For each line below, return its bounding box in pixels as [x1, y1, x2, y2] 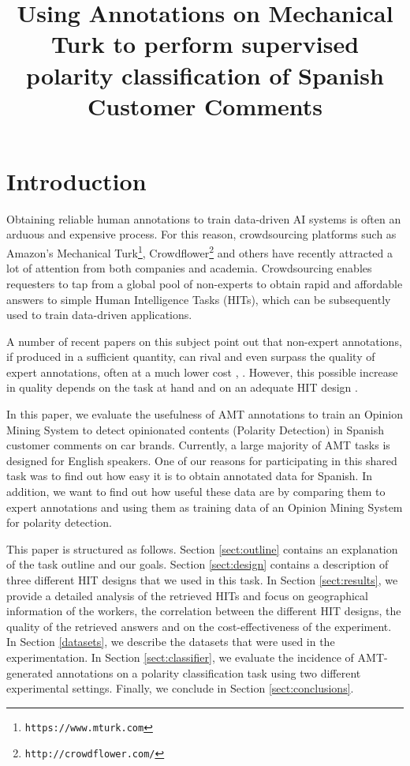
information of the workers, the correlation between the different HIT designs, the [6, 603, 401, 619]
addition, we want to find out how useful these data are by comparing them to [6, 483, 386, 500]
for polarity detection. [6, 514, 112, 531]
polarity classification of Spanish [26, 58, 384, 91]
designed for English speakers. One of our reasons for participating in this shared [6, 452, 397, 468]
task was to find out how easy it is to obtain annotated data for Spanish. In [6, 467, 373, 484]
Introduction [6, 164, 147, 197]
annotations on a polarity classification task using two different [56, 664, 361, 681]
